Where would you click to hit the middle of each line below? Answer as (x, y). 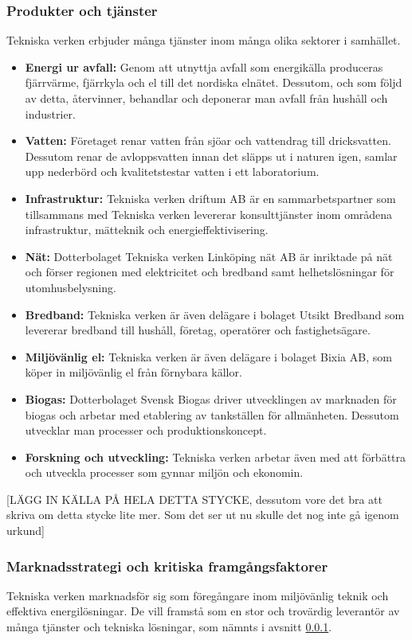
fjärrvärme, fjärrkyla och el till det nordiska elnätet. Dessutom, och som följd (214, 82)
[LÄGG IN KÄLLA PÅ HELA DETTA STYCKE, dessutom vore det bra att (194, 499)
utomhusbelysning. (71, 287)
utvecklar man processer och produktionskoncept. (146, 430)
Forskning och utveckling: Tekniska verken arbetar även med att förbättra (216, 457)
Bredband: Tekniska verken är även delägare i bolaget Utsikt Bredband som (215, 314)
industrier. (50, 113)
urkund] (26, 531)
